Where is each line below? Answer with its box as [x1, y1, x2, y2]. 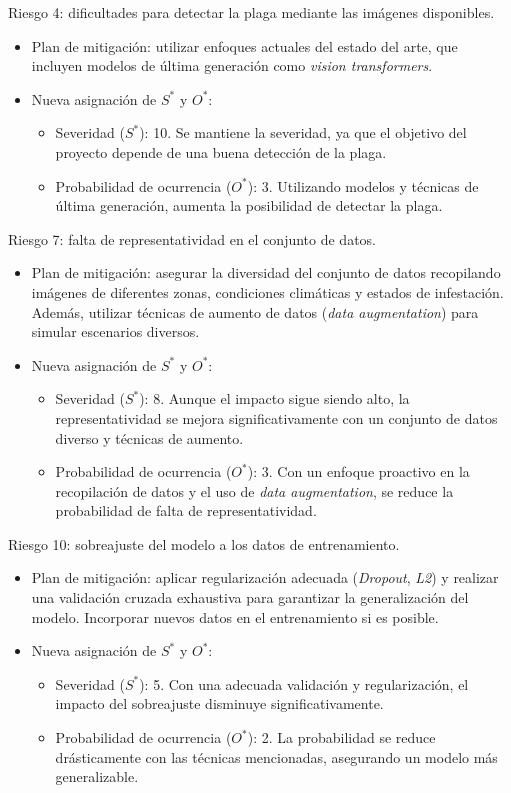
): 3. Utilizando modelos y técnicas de [247, 175, 479, 196]
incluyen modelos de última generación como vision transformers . [31, 55, 433, 76]
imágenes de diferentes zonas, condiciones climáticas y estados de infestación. [31, 281, 504, 302]
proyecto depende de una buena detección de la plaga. [55, 141, 387, 162]
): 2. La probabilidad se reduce [247, 727, 436, 748]
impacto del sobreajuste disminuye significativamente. [55, 693, 384, 714]
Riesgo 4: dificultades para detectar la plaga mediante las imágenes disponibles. [8, 2, 495, 22]
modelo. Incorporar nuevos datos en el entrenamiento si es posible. [31, 606, 439, 627]
